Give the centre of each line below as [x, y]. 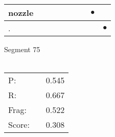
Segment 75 [22, 49]
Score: [19, 125]
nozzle [21, 13]
